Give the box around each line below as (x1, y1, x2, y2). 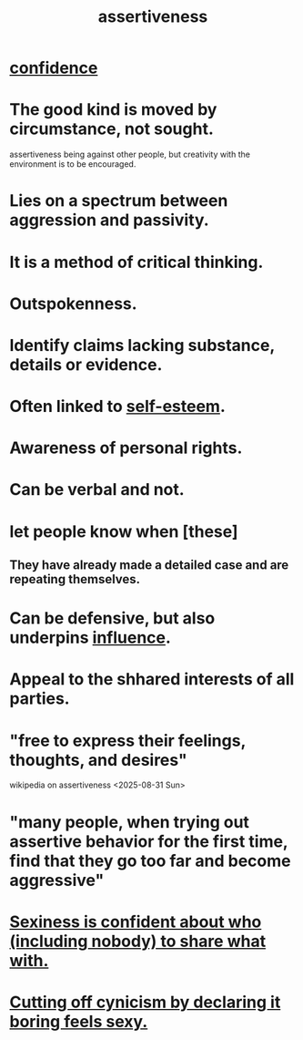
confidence (9, 57, 98, 78)
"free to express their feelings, (9, 730, 246, 751)
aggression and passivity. (9, 210, 209, 231)
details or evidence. (9, 354, 163, 375)
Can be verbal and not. (9, 479, 185, 500)
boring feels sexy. (9, 1011, 148, 1032)
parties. (9, 688, 70, 709)
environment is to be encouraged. (9, 159, 136, 170)
